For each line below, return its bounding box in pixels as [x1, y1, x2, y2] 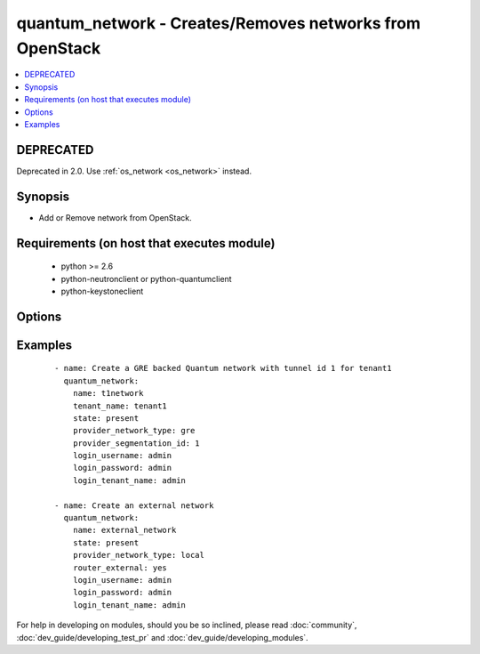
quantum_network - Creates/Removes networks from [16, 13, 421, 33]
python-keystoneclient [60, 286, 144, 296]
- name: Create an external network [54, 500, 214, 511]
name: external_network [72, 525, 177, 536]
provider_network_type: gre [72, 425, 196, 436]
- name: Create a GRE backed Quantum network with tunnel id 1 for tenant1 [54, 363, 392, 374]
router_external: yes [72, 562, 168, 573]
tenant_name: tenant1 [72, 400, 168, 411]
